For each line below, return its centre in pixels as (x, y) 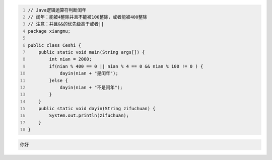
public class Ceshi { (55, 45)
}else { (58, 80)
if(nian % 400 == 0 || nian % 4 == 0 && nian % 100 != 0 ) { (126, 66)
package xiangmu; (49, 31)
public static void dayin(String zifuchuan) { (97, 109)
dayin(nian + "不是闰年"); (91, 87)
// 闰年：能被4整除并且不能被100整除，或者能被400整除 (88, 17)
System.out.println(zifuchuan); (89, 115)
